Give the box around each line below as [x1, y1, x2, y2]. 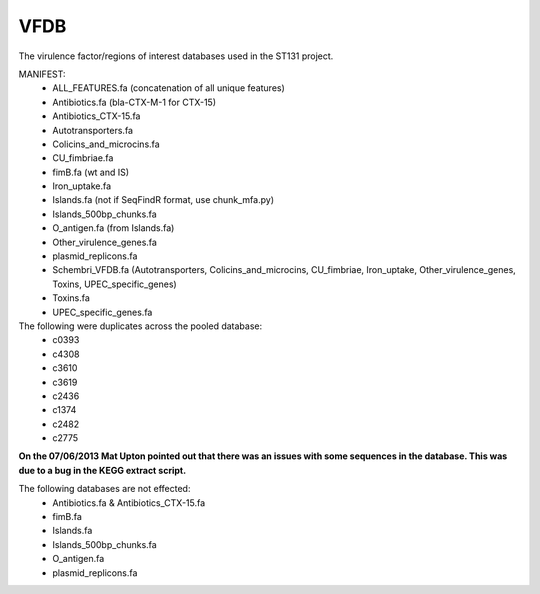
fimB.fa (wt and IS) [52, 166, 130, 178]
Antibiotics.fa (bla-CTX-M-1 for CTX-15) [52, 96, 217, 108]
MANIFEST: [18, 68, 66, 80]
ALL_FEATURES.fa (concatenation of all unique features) [52, 82, 285, 94]
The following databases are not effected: [18, 483, 191, 495]
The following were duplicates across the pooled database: [18, 320, 263, 332]
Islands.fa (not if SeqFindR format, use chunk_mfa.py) [52, 194, 275, 206]
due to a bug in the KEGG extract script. [18, 464, 187, 476]
